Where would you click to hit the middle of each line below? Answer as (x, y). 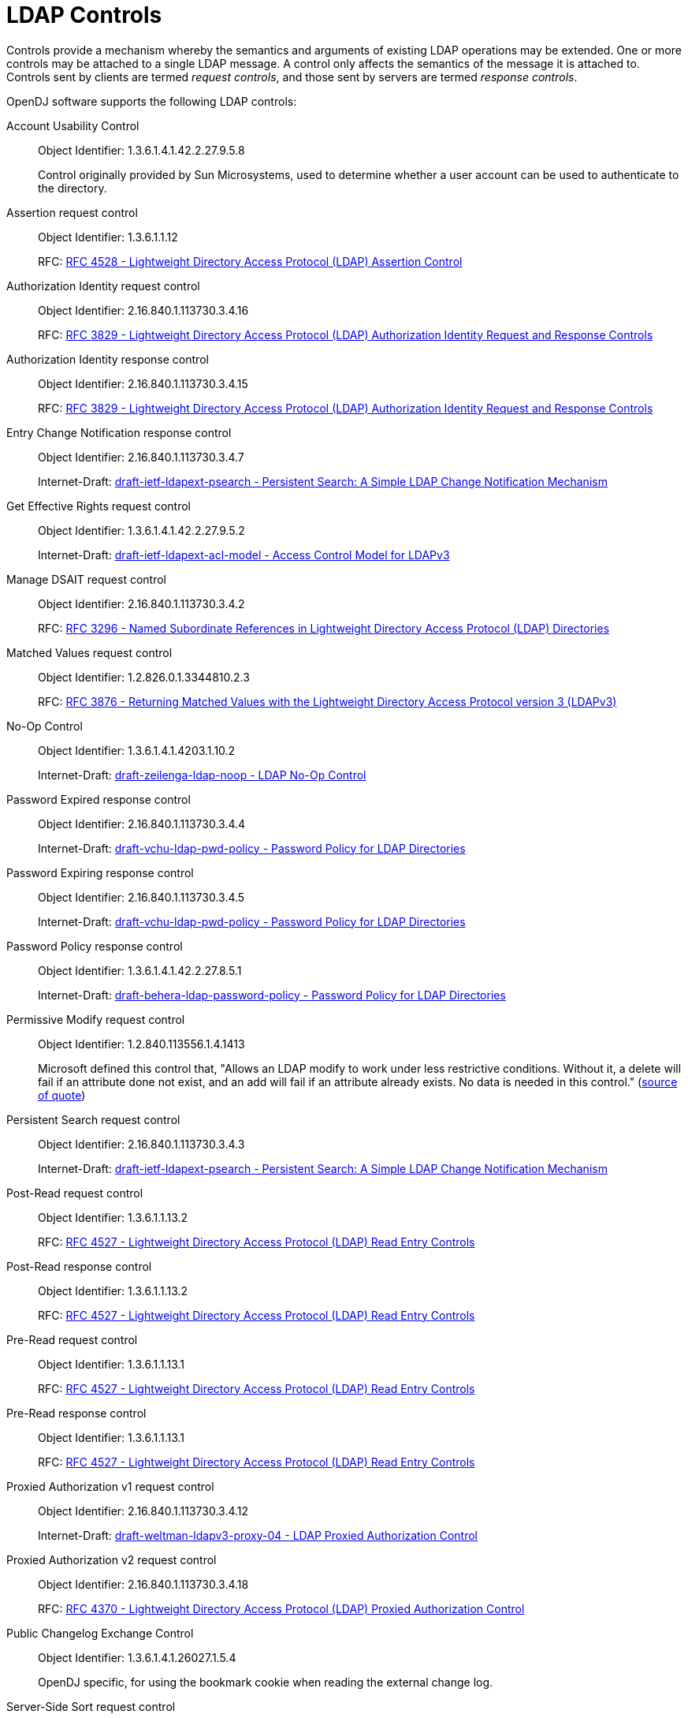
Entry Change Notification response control (119, 432)
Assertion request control (72, 212)
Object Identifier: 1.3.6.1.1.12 (108, 237)
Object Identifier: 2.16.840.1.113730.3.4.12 (143, 1511)
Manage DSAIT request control (86, 579)
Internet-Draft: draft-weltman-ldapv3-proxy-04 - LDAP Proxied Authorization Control (258, 1535)
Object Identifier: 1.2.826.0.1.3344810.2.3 (144, 677)
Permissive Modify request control (96, 1019)
